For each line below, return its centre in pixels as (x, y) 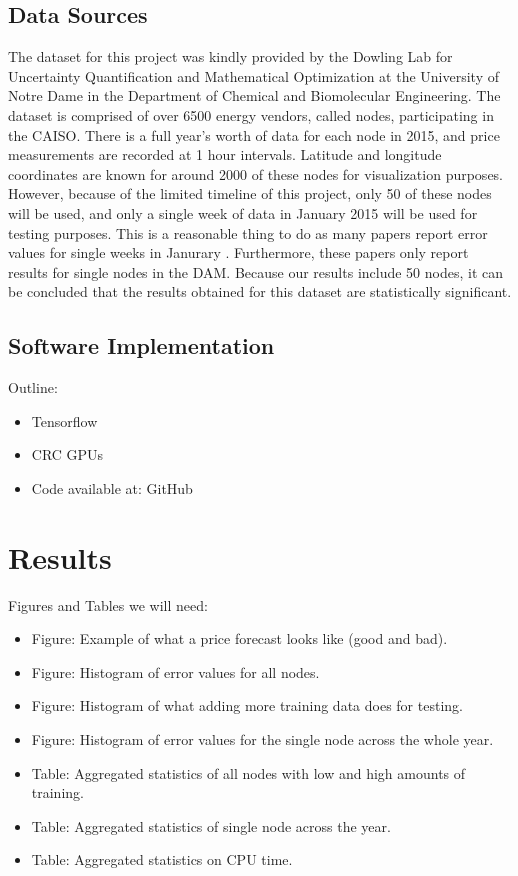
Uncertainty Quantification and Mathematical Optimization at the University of (253, 75)
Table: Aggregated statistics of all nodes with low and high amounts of (248, 772)
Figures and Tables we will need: (108, 604)
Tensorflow (64, 420)
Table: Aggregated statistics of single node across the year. (211, 825)
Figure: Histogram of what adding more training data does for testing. (247, 705)
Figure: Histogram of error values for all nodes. (175, 671)
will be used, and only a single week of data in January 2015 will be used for (243, 212)
